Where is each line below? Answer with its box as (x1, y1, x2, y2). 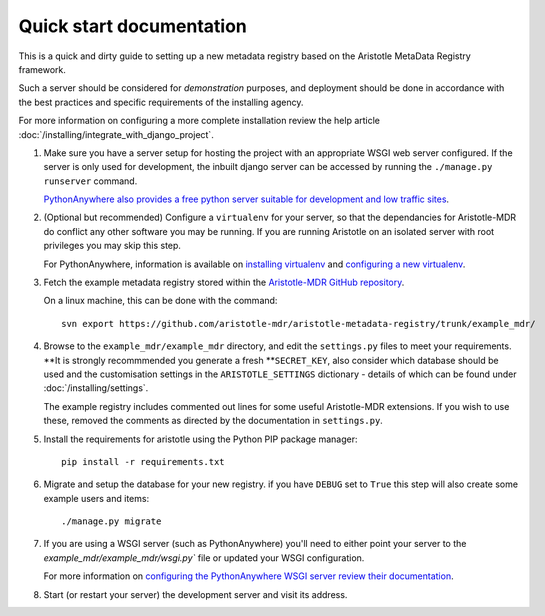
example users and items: (43, 492, 150, 504)
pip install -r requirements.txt (61, 456, 225, 467)
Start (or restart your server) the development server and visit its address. (43, 588, 348, 600)
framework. (18, 63, 67, 75)
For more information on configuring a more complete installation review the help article (18, 115, 380, 127)
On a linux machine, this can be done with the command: (43, 295, 278, 307)
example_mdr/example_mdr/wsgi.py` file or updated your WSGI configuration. (43, 551, 365, 564)
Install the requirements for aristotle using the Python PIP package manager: (43, 433, 359, 445)
